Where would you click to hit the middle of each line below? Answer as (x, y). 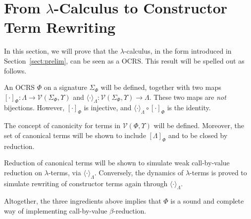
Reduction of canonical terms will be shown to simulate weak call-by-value (117, 163)
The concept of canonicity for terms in (62, 125)
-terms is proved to (218, 172)
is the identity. (189, 108)
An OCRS (20, 87)
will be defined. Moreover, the (199, 125)
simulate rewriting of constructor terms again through (86, 183)
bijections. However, (34, 108)
